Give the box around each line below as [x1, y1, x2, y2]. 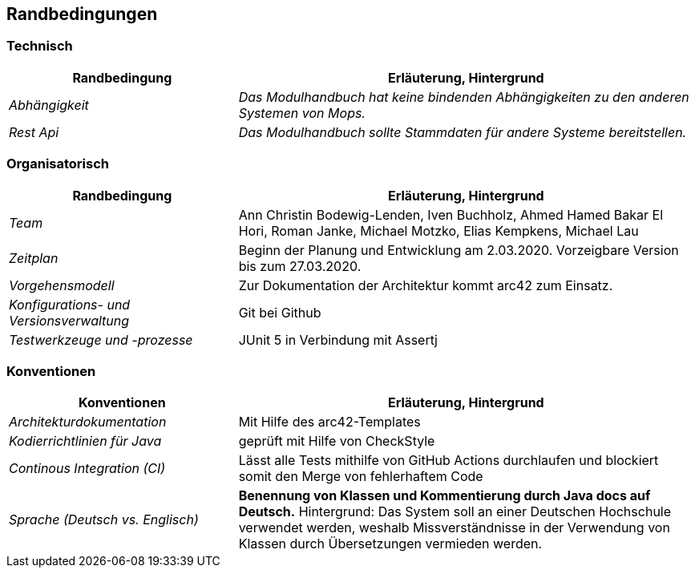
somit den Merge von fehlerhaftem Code [238, 468, 483, 485]
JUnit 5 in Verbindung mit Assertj [238, 331, 438, 348]
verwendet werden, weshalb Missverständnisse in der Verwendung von [238, 519, 670, 536]
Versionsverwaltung [9, 312, 130, 329]
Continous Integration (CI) [9, 460, 166, 477]
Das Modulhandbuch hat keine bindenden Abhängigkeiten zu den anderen [238, 88, 689, 105]
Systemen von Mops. [238, 104, 366, 121]
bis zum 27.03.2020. [238, 257, 362, 274]
